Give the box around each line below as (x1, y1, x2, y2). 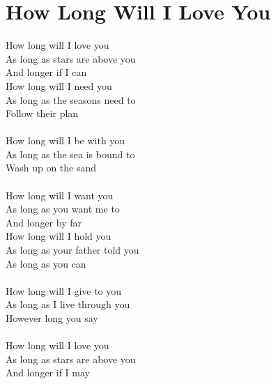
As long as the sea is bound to (6, 146, 135, 161)
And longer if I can (6, 65, 87, 79)
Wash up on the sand (6, 160, 97, 175)
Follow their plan (6, 106, 79, 121)
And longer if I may (6, 365, 90, 380)
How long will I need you (6, 78, 112, 93)
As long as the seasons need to (6, 92, 136, 107)
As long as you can (6, 256, 86, 270)
